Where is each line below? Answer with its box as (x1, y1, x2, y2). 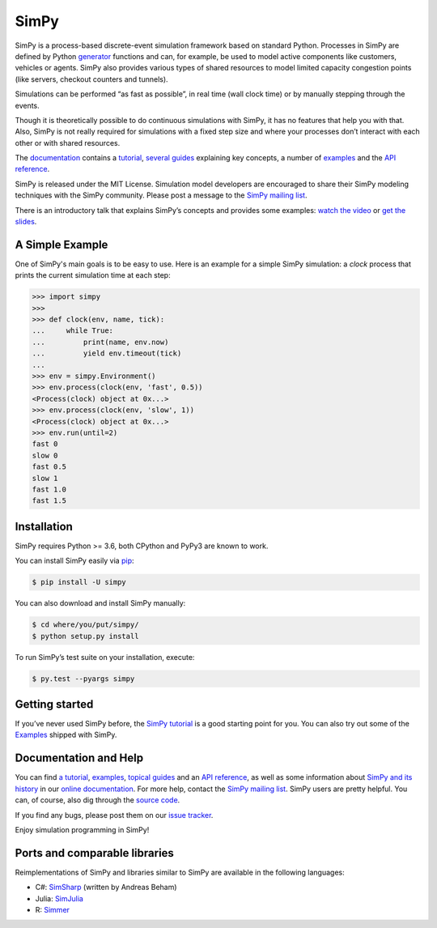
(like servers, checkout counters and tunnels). (15, 74, 169, 84)
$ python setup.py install (32, 632, 139, 641)
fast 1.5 (32, 496, 67, 505)
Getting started (15, 697, 94, 711)
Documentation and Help (15, 751, 144, 765)
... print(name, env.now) (32, 337, 169, 347)
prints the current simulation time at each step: (15, 270, 171, 280)
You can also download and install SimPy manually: (15, 598, 186, 608)
